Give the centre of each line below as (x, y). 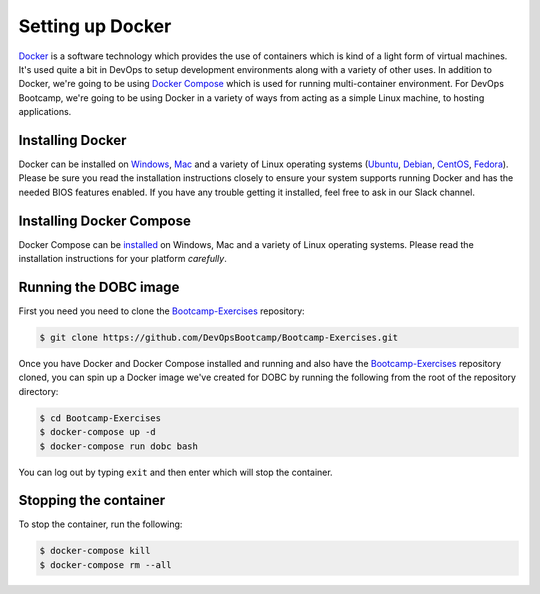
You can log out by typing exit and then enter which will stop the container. (176, 472)
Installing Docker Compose (105, 220)
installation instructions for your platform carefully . (122, 259)
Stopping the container (92, 500)
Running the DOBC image (99, 286)
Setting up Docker (95, 26)
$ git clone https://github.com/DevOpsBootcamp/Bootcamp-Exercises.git (219, 337)
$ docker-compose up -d (98, 432)
